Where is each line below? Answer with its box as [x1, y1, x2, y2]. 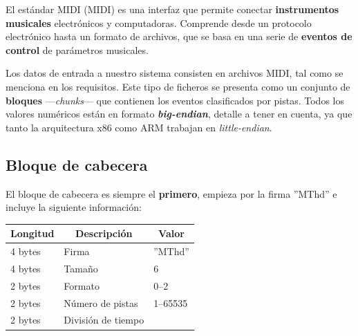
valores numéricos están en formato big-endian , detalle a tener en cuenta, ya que [6, 106, 352, 121]
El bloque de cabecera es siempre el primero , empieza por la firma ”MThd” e [6, 186, 337, 200]
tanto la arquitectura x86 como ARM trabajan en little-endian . [6, 120, 272, 134]
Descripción [75, 226, 133, 241]
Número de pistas [64, 295, 138, 310]
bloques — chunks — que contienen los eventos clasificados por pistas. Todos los [6, 93, 344, 107]
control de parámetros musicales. [6, 42, 149, 57]
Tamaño [64, 261, 98, 275]
